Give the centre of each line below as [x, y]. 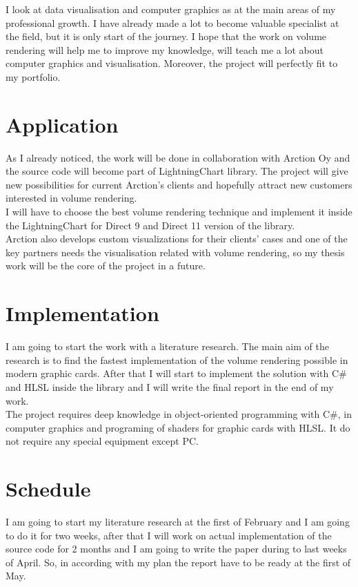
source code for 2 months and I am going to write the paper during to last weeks [176, 549]
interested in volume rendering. [71, 198]
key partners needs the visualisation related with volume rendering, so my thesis [175, 252]
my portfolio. [33, 76]
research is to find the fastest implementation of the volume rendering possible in [177, 359]
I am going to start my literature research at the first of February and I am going [178, 522]
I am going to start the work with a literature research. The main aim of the [167, 346]
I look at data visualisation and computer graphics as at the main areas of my [171, 9]
